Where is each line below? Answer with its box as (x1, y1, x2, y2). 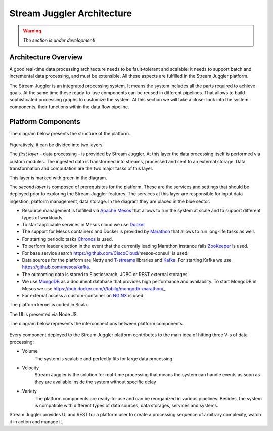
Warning (23, 28, 41, 34)
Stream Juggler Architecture (9, 8, 132, 19)
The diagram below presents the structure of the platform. (9, 130, 131, 136)
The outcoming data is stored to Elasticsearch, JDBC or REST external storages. (22, 271, 189, 277)
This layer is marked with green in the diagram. (9, 175, 107, 181)
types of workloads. (22, 214, 64, 220)
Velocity (22, 365, 39, 371)
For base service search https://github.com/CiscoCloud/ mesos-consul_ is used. (22, 250, 189, 256)
